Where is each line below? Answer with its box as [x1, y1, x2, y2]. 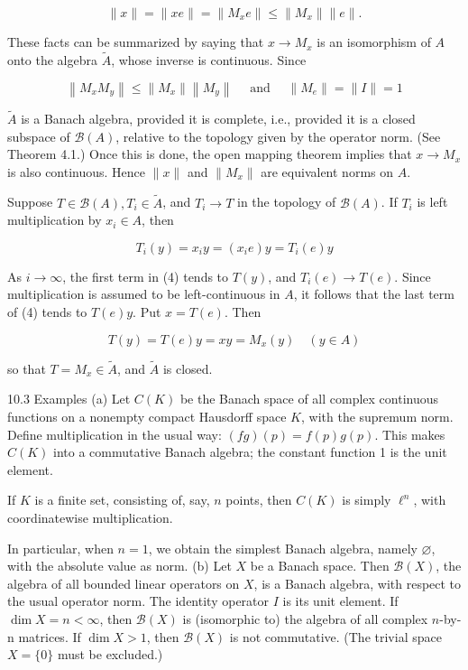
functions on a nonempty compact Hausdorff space [7, 407, 287, 426]
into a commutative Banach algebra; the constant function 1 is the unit [53, 442, 447, 461]
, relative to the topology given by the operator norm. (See [115, 126, 441, 145]
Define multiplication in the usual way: [7, 424, 222, 443]
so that [7, 358, 46, 377]
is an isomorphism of [317, 33, 431, 51]
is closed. [162, 358, 213, 377]
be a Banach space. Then [250, 556, 390, 575]
